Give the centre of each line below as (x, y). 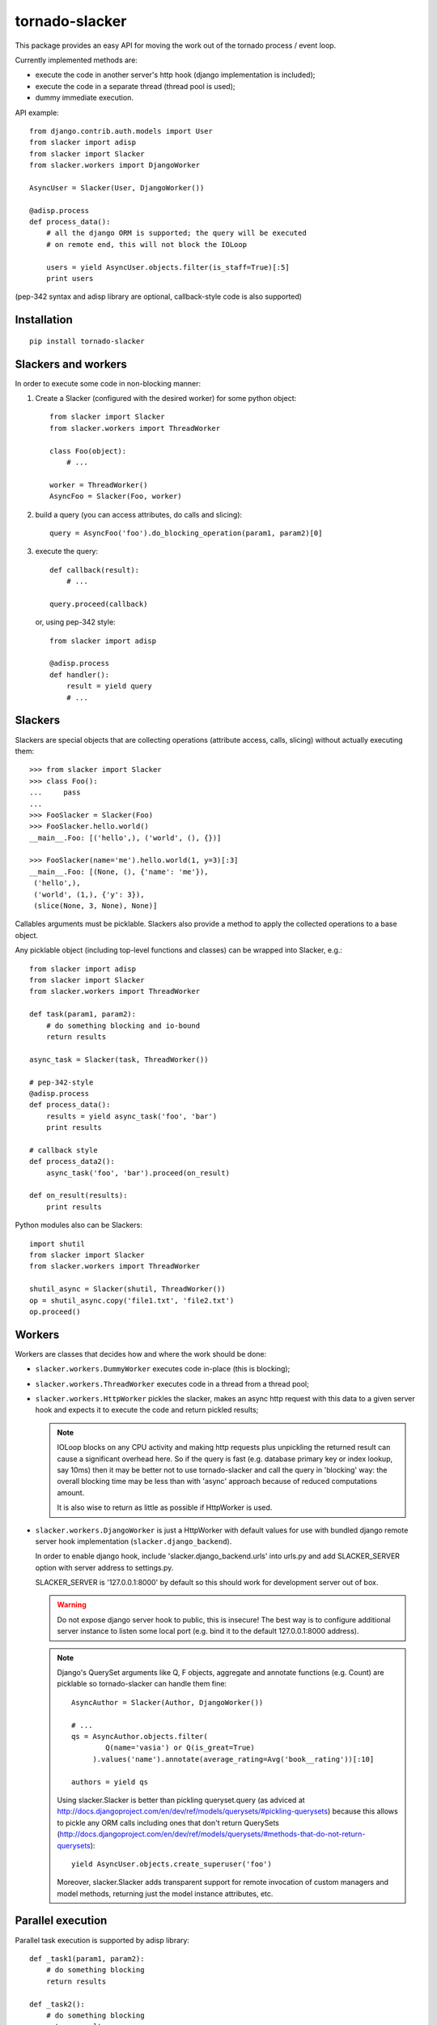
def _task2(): (57, 2004)
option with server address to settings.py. (104, 1567)
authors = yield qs (110, 1782)
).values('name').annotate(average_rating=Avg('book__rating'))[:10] (233, 1759)
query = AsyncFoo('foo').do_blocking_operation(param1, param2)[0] (186, 533)
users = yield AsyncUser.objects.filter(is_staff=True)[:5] (168, 267)
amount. (71, 1492)
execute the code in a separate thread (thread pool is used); (135, 86)
